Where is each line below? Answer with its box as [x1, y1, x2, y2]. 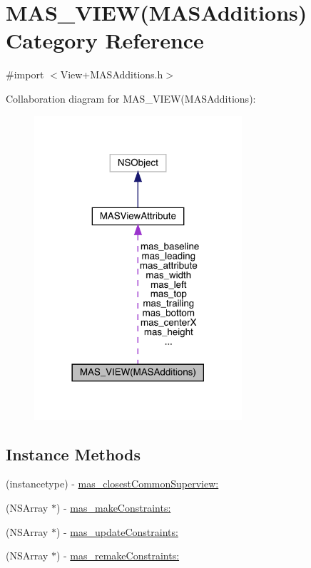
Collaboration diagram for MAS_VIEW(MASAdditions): [6, 91, 256, 105]
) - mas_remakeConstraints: [56, 548, 180, 563]
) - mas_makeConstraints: [56, 500, 171, 515]
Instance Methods [6, 443, 141, 465]
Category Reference [6, 26, 204, 55]
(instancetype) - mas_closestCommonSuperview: [6, 476, 219, 491]
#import [6, 67, 44, 82]
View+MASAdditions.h [60, 67, 163, 82]
